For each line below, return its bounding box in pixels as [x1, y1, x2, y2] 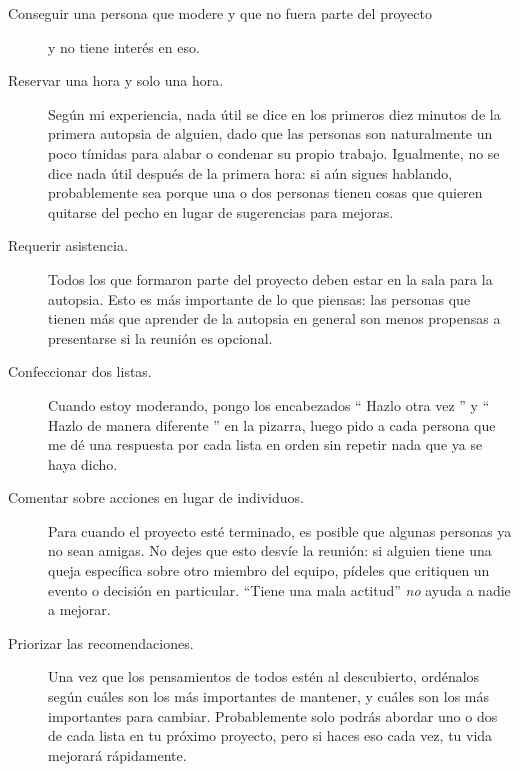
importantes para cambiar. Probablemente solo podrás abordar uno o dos [48, 705, 498, 726]
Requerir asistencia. [8, 235, 128, 256]
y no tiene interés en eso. [48, 36, 200, 57]
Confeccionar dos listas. [8, 361, 152, 382]
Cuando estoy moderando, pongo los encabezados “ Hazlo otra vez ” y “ [48, 394, 490, 415]
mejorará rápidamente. [48, 744, 187, 765]
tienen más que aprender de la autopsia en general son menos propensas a [48, 308, 501, 329]
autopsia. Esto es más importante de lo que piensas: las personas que [48, 288, 471, 309]
